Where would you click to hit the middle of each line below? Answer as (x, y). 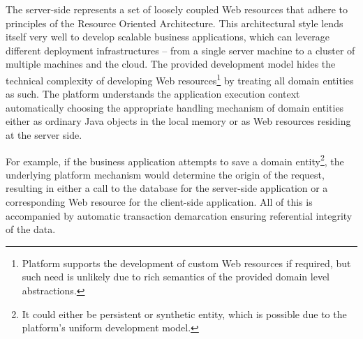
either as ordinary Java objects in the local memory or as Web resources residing (178, 121)
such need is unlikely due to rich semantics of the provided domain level (176, 277)
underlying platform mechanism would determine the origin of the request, (165, 174)
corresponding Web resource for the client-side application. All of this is (159, 202)
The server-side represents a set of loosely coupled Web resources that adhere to (177, 9)
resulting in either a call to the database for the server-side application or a (167, 188)
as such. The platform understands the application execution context (153, 94)
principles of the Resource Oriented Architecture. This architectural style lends (175, 23)
